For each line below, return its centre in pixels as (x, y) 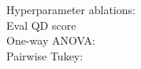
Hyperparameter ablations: (71, 9)
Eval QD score (41, 25)
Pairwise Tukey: (45, 55)
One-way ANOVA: (51, 40)
